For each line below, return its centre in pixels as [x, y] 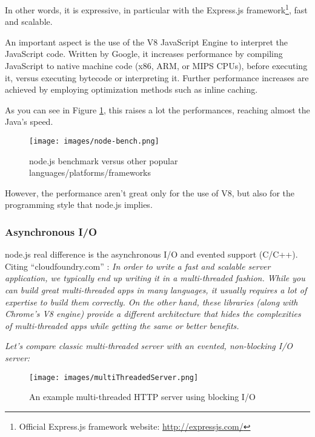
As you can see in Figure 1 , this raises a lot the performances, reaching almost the [157, 109]
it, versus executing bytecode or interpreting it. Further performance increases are [157, 77]
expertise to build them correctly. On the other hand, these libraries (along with [151, 302]
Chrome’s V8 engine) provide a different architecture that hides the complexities [153, 314]
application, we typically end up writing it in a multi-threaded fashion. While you [155, 278]
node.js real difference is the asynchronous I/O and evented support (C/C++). [151, 254]
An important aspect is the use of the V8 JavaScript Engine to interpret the [147, 42]
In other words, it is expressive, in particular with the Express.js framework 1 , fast [156, 9]
